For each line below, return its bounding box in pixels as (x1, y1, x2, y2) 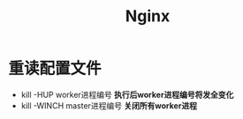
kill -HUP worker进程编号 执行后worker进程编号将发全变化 (20, 89, 234, 100)
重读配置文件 (8, 59, 103, 78)
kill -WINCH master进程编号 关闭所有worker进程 (20, 100, 198, 111)
